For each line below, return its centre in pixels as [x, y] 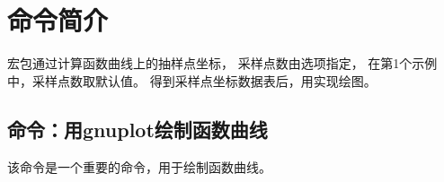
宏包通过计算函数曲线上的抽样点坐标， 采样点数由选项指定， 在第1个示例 [222, 63]
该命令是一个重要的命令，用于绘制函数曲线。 [139, 166]
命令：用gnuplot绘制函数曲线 [138, 129]
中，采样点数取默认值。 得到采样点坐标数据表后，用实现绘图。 [192, 80]
